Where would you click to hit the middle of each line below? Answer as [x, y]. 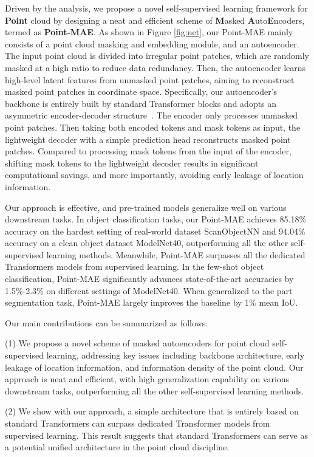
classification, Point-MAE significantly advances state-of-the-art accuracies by [149, 279]
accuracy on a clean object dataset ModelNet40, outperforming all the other [147, 243]
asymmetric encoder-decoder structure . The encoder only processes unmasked [152, 115]
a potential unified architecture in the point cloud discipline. [117, 447]
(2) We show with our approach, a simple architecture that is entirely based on [152, 411]
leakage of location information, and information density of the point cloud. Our [154, 367]
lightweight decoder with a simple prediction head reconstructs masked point [148, 139]
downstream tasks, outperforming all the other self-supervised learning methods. [155, 390]
